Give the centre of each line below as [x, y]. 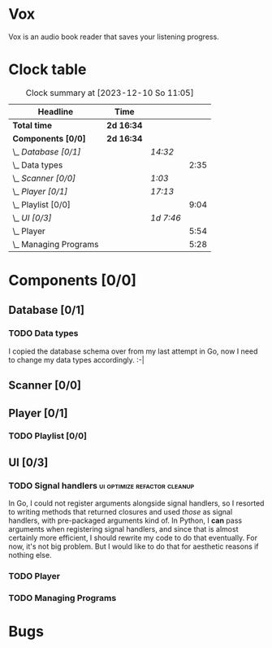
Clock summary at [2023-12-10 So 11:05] [110, 93]
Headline [56, 111]
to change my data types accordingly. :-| [76, 359]
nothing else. [30, 555]
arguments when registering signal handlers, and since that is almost [123, 529]
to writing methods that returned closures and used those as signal [121, 512]
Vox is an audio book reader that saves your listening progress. [114, 37]
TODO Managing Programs [63, 598]
